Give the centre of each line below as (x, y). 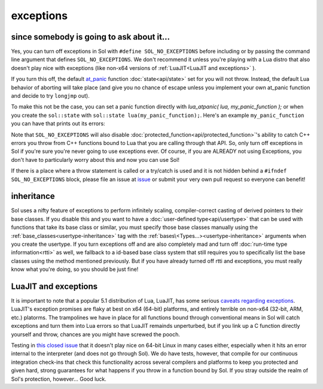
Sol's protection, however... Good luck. (59, 379)
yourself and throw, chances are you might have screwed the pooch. (96, 334)
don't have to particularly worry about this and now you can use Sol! (95, 159)
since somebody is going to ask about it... (91, 37)
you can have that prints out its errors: (58, 123)
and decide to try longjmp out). (50, 96)
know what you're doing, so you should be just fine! (75, 269)
